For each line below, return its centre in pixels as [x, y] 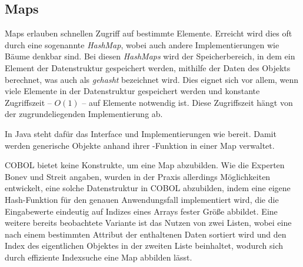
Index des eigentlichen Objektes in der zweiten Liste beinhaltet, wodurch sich [144, 246]
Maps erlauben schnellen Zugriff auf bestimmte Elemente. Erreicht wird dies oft [149, 33]
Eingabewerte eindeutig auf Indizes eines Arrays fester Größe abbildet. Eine [141, 211]
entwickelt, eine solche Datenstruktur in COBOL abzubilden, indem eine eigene [148, 188]
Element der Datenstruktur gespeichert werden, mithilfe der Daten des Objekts [148, 67]
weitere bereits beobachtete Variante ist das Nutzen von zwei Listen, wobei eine [148, 223]
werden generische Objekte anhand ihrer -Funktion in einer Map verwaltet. [140, 145]
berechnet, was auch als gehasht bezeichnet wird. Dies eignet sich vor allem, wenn [152, 79]
